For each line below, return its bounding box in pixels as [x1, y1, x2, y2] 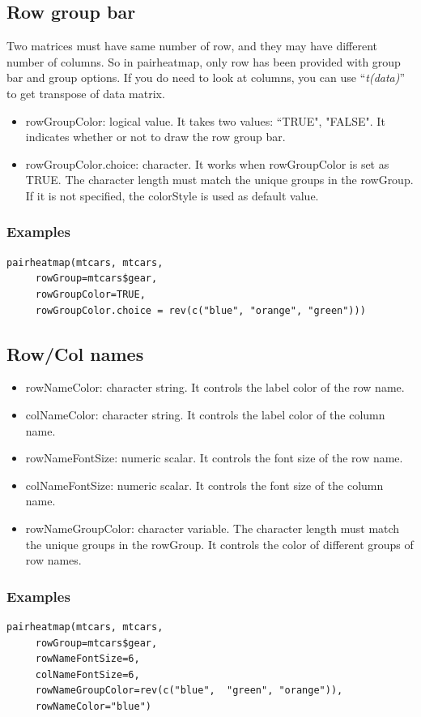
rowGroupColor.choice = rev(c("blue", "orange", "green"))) [35, 304, 366, 316]
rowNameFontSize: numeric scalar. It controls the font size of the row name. [25, 449, 403, 466]
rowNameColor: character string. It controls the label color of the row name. [25, 379, 405, 396]
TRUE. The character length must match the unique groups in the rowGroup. [25, 171, 414, 188]
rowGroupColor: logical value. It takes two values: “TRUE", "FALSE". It [25, 112, 385, 129]
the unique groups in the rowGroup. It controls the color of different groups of [25, 535, 414, 552]
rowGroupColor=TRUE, [35, 288, 146, 300]
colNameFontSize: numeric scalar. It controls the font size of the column [25, 476, 384, 493]
